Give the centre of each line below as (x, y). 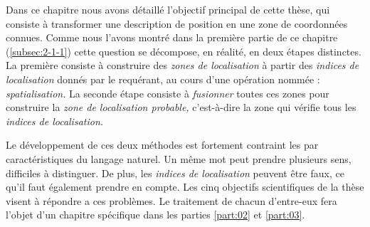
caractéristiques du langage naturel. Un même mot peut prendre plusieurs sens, (179, 158)
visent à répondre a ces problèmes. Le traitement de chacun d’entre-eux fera (171, 200)
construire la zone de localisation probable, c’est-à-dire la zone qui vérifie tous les (181, 107)
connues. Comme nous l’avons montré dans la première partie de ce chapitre (172, 37)
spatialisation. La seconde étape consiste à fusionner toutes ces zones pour (168, 93)
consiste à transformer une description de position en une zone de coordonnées (177, 23)
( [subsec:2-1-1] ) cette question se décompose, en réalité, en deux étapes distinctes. (184, 51)
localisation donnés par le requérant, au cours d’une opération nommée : (163, 79)
